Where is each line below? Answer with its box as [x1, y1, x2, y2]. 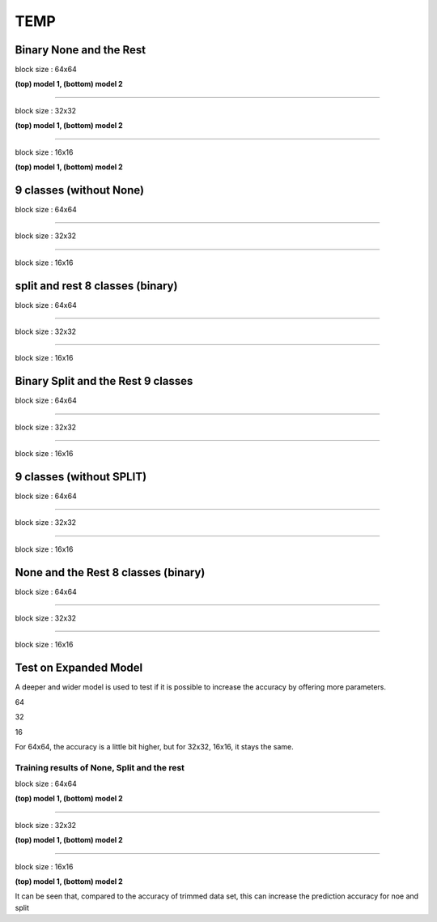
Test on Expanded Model [15, 661, 143, 675]
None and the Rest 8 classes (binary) [15, 566, 206, 579]
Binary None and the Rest [15, 43, 146, 57]
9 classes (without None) [15, 183, 145, 197]
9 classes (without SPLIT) [15, 470, 147, 484]
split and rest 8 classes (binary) [15, 279, 178, 292]
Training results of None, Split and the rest [15, 762, 185, 773]
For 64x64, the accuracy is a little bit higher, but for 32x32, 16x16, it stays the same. [15, 741, 295, 751]
